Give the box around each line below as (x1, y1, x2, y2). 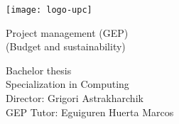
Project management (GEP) (6, 25, 129, 40)
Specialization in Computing (6, 77, 129, 91)
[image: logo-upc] (6, 5, 92, 15)
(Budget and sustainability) (6, 39, 126, 54)
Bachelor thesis (6, 62, 72, 77)
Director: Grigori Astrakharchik (6, 91, 143, 106)
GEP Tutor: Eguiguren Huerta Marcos (6, 104, 174, 119)
